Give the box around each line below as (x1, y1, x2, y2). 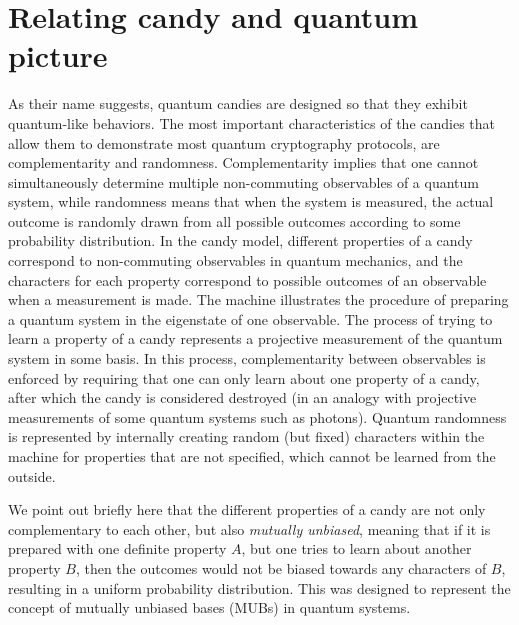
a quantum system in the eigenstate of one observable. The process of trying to (8, 308, 493, 329)
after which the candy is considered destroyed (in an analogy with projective (8, 387, 477, 408)
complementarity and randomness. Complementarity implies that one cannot (8, 152, 479, 173)
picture (8, 35, 108, 76)
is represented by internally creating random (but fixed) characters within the (8, 426, 485, 447)
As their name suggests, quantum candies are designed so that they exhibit (8, 93, 468, 114)
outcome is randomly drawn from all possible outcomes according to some (8, 210, 461, 231)
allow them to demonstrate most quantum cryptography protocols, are (8, 132, 440, 153)
